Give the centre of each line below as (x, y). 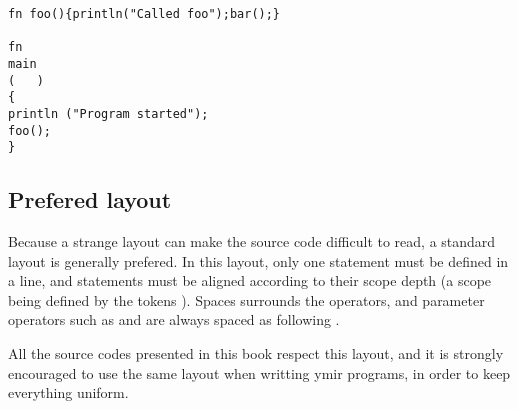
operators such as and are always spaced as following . (174, 319)
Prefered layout (90, 199)
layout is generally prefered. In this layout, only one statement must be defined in (258, 260)
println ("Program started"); (108, 113)
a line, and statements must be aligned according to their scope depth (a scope (250, 280)
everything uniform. (68, 392)
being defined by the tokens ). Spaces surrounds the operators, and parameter (246, 299)
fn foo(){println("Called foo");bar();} (144, 14)
